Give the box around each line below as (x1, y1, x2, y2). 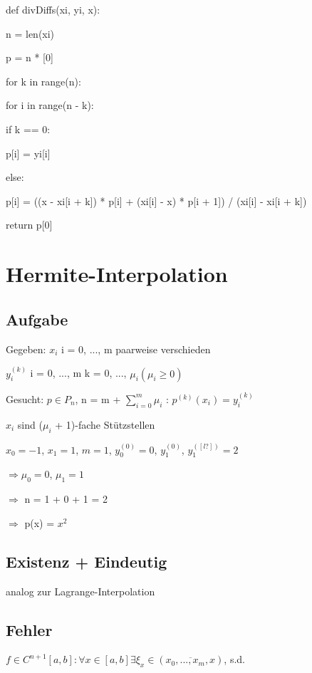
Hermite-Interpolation (6, 259, 228, 288)
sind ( (17, 417, 43, 432)
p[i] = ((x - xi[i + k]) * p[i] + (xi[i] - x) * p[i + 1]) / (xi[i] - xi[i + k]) (6, 193, 307, 208)
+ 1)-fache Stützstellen (55, 417, 155, 432)
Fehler (6, 618, 53, 640)
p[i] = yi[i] (6, 145, 51, 160)
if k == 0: (6, 121, 51, 136)
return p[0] (6, 217, 53, 232)
